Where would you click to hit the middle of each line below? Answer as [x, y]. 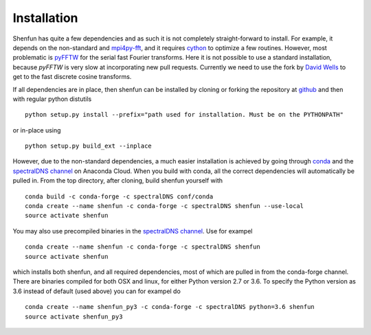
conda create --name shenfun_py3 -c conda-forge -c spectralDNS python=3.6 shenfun [170, 307]
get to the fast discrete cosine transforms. [72, 77]
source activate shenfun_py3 [74, 316]
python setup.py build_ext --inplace [89, 146]
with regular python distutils [52, 99]
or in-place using [37, 130]
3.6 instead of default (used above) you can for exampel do [97, 291]
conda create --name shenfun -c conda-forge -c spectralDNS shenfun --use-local [165, 206]
